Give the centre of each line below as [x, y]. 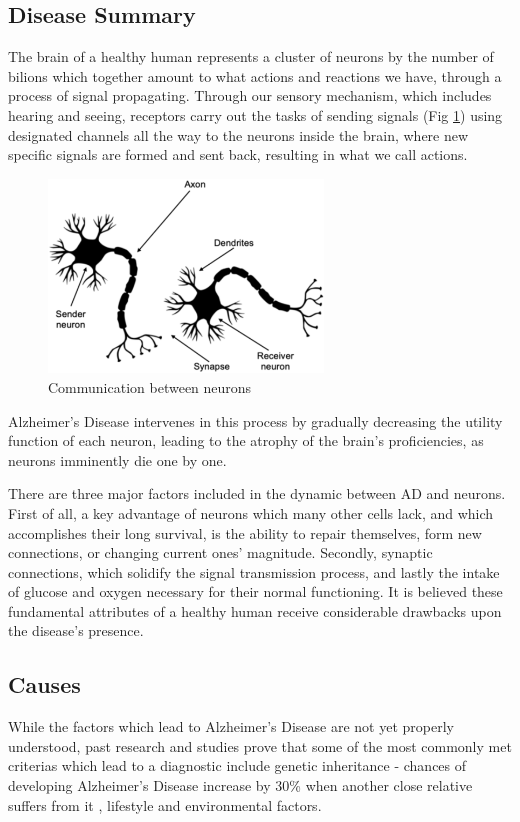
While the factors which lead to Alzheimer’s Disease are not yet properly [231, 726]
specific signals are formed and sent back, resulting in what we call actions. [238, 154]
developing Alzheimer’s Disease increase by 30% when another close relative [240, 785]
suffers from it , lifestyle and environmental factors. [165, 804]
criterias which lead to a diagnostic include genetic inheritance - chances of [237, 765]
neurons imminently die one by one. [117, 459]
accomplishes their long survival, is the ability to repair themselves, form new [245, 532]
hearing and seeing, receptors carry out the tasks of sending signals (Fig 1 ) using [255, 114]
